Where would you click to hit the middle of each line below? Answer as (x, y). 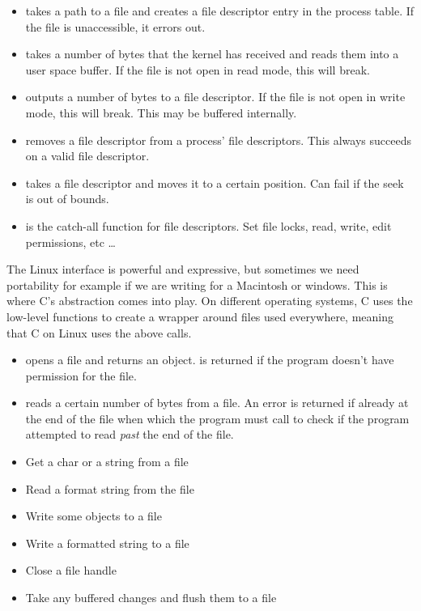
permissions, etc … (70, 242)
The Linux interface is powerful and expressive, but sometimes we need (183, 269)
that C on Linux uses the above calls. (99, 332)
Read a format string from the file (110, 488)
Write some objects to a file (94, 516)
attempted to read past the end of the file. (130, 434)
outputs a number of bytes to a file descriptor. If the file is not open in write (215, 97)
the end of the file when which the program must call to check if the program (217, 418)
